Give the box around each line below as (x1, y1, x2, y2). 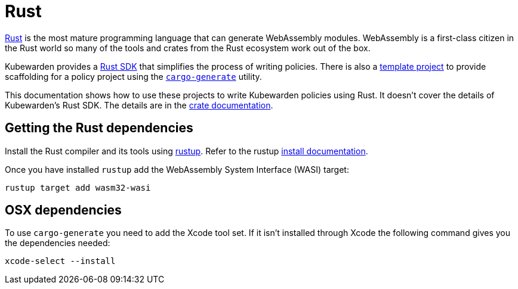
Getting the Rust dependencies (5, 120, 193, 136)
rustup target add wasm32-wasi (5, 182, 151, 192)
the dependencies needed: (5, 238, 110, 248)
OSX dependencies (5, 203, 122, 218)
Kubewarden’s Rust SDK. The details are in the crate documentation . (5, 100, 273, 110)
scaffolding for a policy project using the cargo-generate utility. (5, 71, 262, 82)
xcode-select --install (5, 256, 116, 266)
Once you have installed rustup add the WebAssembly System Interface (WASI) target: (5, 164, 349, 175)
